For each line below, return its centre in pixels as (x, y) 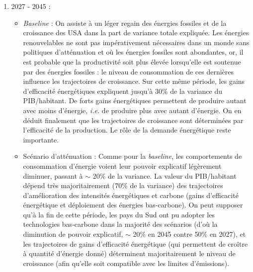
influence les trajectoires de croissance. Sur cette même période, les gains (134, 81)
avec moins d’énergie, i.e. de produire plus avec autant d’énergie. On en (132, 110)
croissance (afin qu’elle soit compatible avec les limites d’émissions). (126, 263)
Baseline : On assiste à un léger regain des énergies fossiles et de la (125, 23)
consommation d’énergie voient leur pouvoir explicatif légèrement (122, 166)
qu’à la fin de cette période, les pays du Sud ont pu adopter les (119, 214)
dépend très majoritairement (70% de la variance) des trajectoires (123, 185)
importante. (41, 139)
